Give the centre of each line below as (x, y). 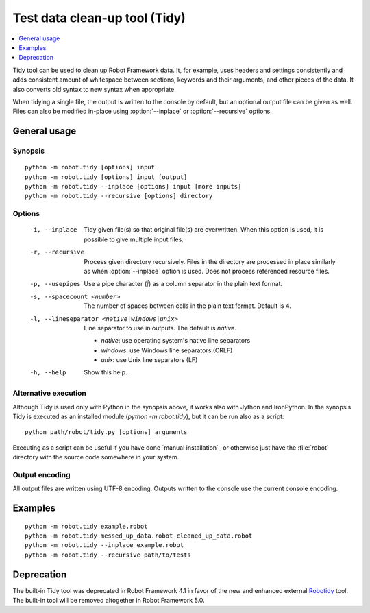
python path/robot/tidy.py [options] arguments (106, 432)
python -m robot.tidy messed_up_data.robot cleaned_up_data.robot (139, 536)
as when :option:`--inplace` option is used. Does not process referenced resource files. (207, 271)
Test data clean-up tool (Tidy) (99, 18)
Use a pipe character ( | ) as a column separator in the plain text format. (183, 284)
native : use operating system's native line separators (176, 341)
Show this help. (106, 372)
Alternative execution (50, 393)
